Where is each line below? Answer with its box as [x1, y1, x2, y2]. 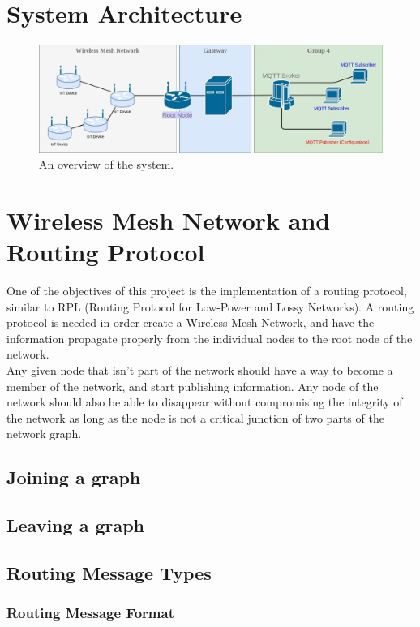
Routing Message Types [6, 560, 212, 585]
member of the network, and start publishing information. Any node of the [6, 377, 379, 394]
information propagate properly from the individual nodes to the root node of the [6, 329, 413, 346]
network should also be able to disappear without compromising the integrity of [6, 393, 403, 410]
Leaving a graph [6, 513, 145, 538]
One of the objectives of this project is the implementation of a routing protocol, [6, 282, 407, 299]
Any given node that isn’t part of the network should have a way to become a [6, 362, 393, 379]
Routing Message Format [6, 603, 174, 623]
